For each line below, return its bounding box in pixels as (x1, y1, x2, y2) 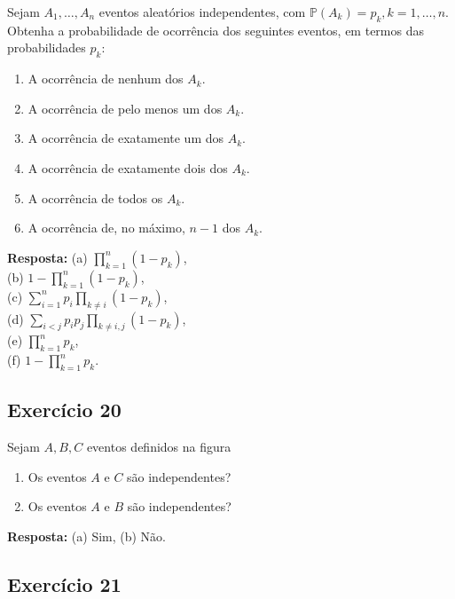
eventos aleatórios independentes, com (98, 3, 306, 20)
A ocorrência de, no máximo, (27, 218, 185, 237)
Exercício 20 (7, 396, 122, 423)
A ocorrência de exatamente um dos (27, 129, 224, 147)
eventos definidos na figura (86, 437, 231, 456)
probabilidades (7, 38, 86, 57)
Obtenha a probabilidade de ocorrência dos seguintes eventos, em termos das (7, 20, 424, 39)
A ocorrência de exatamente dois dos (27, 158, 228, 177)
